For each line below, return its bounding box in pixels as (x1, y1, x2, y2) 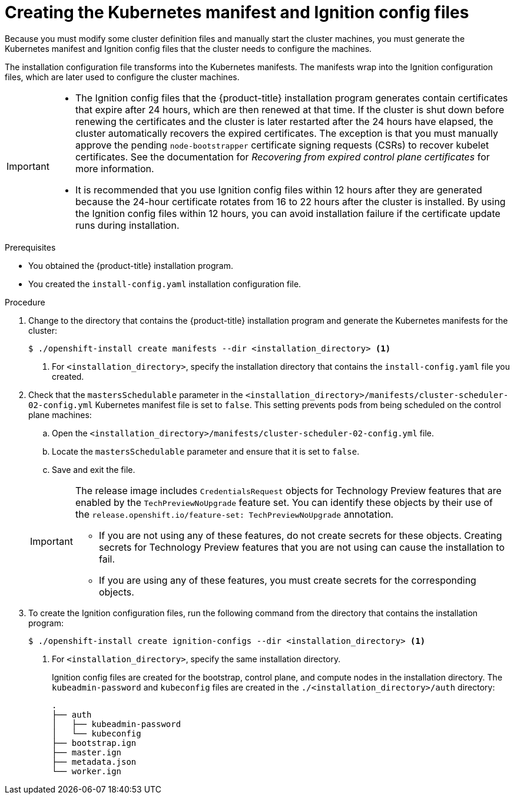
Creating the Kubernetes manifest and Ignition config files (5, 2, 469, 22)
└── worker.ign (52, 766, 122, 776)
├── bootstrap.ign (52, 738, 137, 748)
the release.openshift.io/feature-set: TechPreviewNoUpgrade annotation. (75, 508, 394, 520)
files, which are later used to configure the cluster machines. (5, 71, 240, 82)
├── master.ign (52, 747, 122, 757)
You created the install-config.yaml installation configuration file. (28, 278, 301, 289)
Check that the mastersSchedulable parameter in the (28, 389, 243, 400)
